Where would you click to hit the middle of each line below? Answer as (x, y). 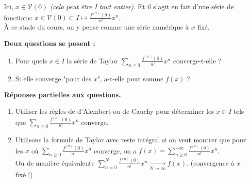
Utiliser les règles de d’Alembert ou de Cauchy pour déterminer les (115, 111)
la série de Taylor (92, 60)
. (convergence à (210, 162)
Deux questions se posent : (50, 43)
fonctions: (18, 17)
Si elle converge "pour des (53, 78)
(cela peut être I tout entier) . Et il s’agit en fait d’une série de (142, 6)
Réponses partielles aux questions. (63, 95)
